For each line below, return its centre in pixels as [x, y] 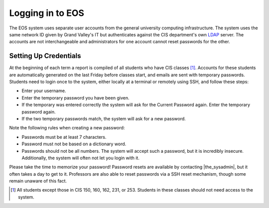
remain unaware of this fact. [38, 181]
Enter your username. [44, 91]
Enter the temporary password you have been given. [75, 98]
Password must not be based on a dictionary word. [74, 144]
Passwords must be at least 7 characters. [64, 137]
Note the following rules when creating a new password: [67, 128]
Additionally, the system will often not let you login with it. [80, 158]
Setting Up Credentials [45, 56]
